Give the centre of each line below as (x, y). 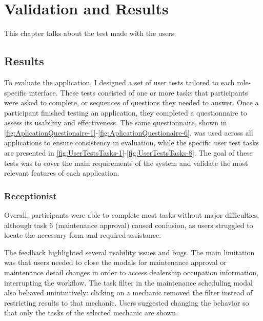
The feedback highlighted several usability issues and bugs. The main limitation (129, 252)
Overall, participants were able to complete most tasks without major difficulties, (132, 215)
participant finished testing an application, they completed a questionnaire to (126, 112)
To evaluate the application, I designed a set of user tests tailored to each (119, 82)
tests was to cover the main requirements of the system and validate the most (126, 163)
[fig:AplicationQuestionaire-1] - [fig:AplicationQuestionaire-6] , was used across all (129, 132)
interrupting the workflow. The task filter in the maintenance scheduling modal (128, 282)
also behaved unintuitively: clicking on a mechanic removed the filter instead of (128, 292)
